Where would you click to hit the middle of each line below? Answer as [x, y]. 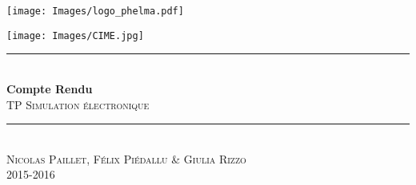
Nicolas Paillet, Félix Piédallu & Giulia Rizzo [126, 158]
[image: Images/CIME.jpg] [75, 35]
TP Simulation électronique [78, 104]
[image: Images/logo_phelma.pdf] [95, 11]
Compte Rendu [50, 88]
